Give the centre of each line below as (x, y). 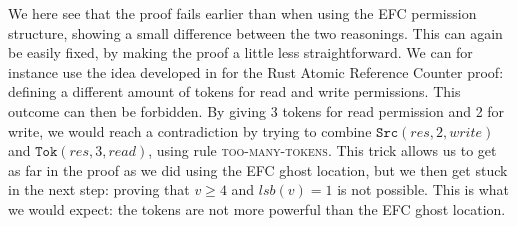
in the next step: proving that (99, 189)
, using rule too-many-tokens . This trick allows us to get (322, 150)
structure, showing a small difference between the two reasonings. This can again (255, 32)
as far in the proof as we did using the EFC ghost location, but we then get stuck (258, 169)
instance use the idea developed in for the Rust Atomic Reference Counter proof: (256, 71)
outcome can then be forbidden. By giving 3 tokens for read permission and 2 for (256, 110)
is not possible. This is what (423, 189)
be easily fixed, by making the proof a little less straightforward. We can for (240, 52)
